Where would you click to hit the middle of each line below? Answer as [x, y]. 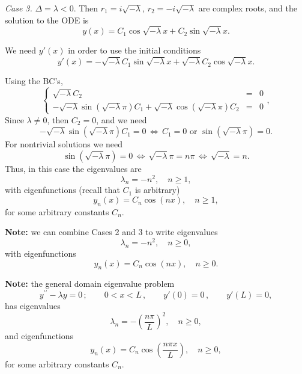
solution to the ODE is [47, 20]
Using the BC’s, [34, 81]
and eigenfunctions [39, 336]
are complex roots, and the [248, 8]
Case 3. [19, 8]
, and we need [122, 119]
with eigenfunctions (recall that [62, 190]
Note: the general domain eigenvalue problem [90, 284]
